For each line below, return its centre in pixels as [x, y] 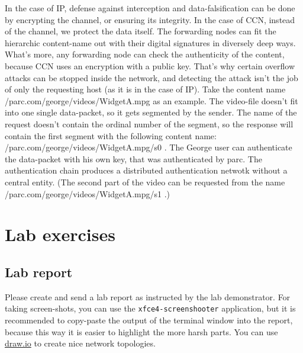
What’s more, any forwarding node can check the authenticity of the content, [145, 54]
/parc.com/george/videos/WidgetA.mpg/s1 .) [88, 193]
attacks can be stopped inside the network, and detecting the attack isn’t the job [151, 77]
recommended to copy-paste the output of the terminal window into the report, [149, 320]
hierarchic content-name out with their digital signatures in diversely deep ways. [150, 42]
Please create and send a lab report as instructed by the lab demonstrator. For [148, 296]
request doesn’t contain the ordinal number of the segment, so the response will [149, 123]
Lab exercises [60, 234]
